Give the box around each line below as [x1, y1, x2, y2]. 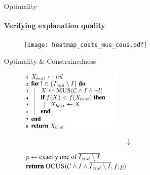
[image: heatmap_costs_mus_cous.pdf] [24, 42, 148, 49]
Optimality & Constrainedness [4, 56, 96, 66]
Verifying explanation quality [4, 20, 106, 31]
